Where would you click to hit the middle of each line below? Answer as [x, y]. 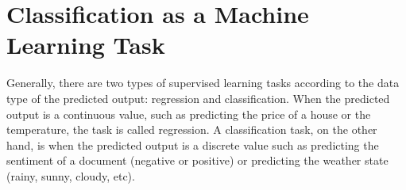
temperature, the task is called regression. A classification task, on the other [192, 129]
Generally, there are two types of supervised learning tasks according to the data [203, 83]
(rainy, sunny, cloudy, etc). [71, 175]
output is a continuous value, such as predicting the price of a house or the [189, 114]
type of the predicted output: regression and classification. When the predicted [198, 98]
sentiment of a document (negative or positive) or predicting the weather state [197, 160]
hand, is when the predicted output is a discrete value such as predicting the [193, 144]
